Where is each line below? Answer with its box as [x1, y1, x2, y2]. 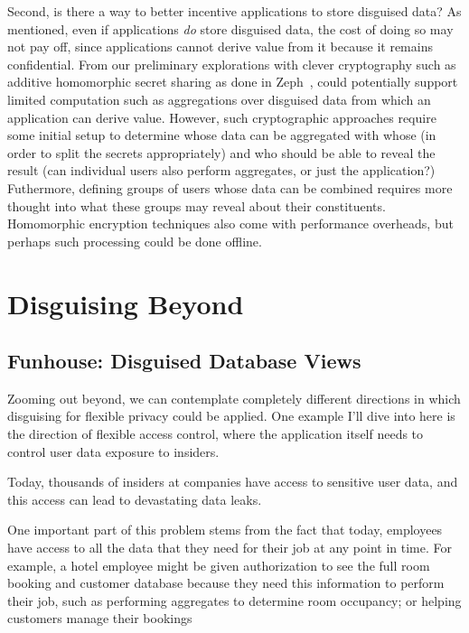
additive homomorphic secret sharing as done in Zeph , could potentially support [7, 72, 458, 91]
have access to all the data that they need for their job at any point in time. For [7, 538, 453, 557]
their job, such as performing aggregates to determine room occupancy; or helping [7, 591, 462, 610]
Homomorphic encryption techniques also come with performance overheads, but [7, 214, 454, 233]
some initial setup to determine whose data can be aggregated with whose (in [7, 126, 436, 144]
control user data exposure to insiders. [7, 442, 220, 461]
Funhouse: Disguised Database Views [7, 347, 361, 375]
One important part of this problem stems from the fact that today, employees [7, 520, 443, 539]
